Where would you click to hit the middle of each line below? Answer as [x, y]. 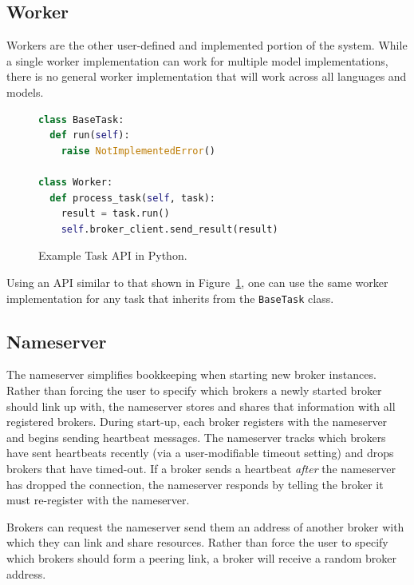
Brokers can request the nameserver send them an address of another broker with [205, 526]
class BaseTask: [81, 119]
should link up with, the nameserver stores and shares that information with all [201, 406]
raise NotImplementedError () [138, 151]
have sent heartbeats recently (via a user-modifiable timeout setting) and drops [200, 453]
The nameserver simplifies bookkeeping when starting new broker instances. [191, 374]
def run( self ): [90, 135]
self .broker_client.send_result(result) [170, 229]
